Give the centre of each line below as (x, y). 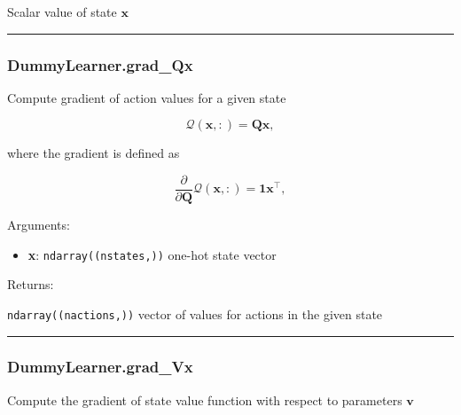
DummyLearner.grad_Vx (100, 367)
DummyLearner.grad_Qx (100, 64)
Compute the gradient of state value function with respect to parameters (205, 399)
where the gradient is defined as (94, 153)
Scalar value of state (62, 12)
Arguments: (39, 225)
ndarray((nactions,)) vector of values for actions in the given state (195, 313)
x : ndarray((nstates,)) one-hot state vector (152, 254)
